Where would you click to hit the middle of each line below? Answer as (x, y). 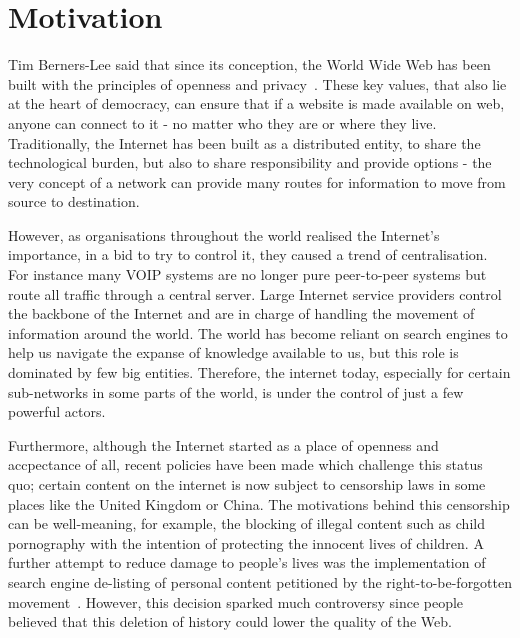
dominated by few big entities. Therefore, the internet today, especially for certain (259, 372)
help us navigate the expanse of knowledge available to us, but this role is (233, 352)
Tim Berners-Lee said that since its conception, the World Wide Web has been (249, 64)
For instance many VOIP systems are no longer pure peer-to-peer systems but (247, 274)
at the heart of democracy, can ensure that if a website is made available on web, (256, 103)
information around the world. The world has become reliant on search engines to (258, 332)
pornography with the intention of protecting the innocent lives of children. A (246, 542)
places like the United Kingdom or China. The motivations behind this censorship (259, 503)
